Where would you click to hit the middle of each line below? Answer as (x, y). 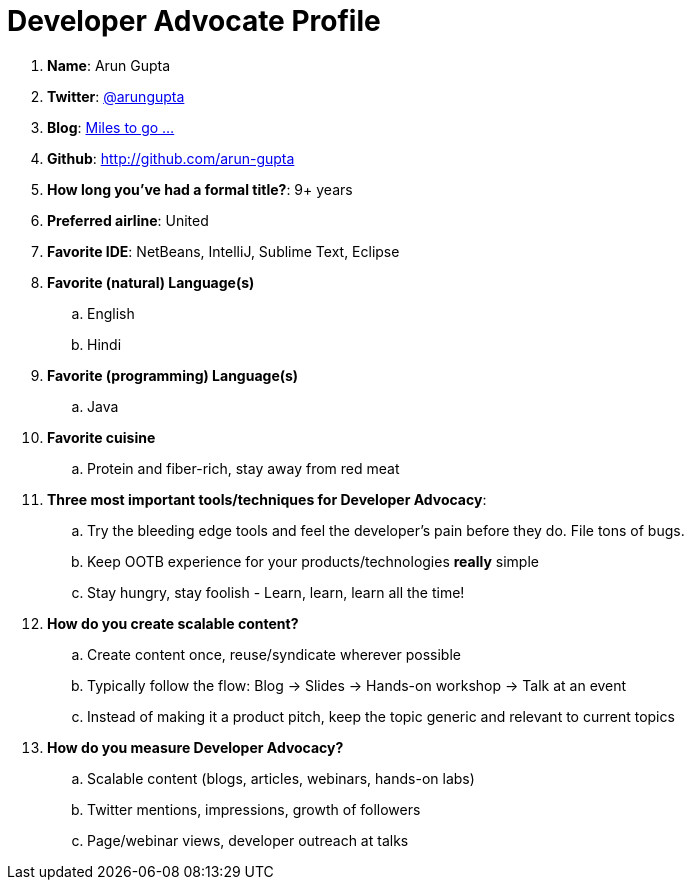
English (111, 313)
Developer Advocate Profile (194, 21)
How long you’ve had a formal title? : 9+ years (200, 189)
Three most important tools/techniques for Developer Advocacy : (267, 499)
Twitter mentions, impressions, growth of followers (254, 809)
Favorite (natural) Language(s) (151, 282)
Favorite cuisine (101, 437)
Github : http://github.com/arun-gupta (171, 158)
